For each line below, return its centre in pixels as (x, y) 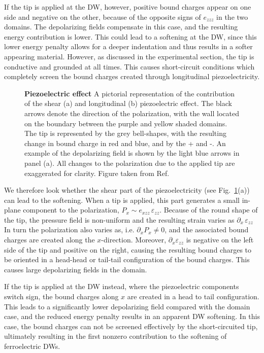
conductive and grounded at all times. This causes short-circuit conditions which (129, 66)
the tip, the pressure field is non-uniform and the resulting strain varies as (119, 219)
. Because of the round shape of (209, 210)
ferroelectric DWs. (32, 346)
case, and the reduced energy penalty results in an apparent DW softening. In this (132, 316)
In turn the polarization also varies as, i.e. (69, 230)
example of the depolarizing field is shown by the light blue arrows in (132, 153)
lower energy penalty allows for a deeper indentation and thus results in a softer (128, 46)
